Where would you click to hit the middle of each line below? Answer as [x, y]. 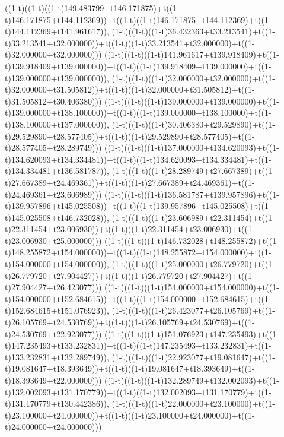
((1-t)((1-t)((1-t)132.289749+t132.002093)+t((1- [192, 380]
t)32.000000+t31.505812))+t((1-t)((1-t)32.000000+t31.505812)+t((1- [130, 89]
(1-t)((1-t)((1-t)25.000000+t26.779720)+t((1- [193, 264]
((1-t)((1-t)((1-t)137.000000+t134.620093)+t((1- [192, 148]
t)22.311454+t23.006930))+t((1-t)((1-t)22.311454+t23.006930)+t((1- [130, 229]
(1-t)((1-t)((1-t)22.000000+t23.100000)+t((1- [193, 403]
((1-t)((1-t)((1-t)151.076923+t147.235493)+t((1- [192, 333]
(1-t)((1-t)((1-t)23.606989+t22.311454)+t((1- [193, 217]
